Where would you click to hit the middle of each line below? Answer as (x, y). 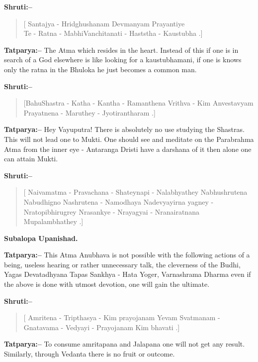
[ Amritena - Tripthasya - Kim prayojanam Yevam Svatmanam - (122, 317)
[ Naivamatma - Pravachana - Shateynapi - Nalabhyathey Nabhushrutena (135, 192)
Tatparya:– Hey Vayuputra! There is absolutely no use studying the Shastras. (124, 129)
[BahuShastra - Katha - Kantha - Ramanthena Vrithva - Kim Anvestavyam (138, 103)
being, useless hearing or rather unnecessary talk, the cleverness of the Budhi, (122, 264)
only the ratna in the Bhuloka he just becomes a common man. (100, 69)
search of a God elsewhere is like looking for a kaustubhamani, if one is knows (123, 60)
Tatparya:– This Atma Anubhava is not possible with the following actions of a (127, 255)
